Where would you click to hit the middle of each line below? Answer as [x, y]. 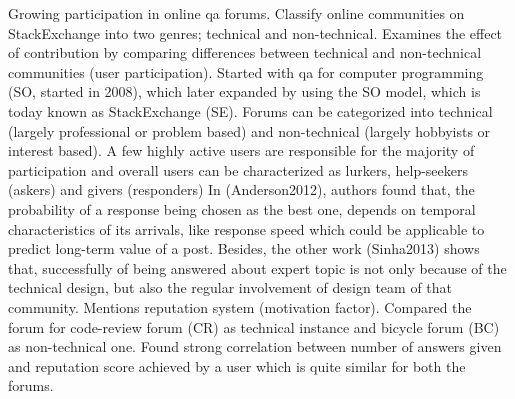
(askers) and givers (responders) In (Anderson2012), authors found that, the [241, 189]
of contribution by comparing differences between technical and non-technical [245, 52]
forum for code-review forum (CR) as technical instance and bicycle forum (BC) [254, 326]
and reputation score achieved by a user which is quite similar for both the [237, 365]
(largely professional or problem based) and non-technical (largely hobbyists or [249, 130]
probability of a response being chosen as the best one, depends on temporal [242, 208]
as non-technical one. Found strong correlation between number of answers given [255, 346]
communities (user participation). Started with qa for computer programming [246, 71]
